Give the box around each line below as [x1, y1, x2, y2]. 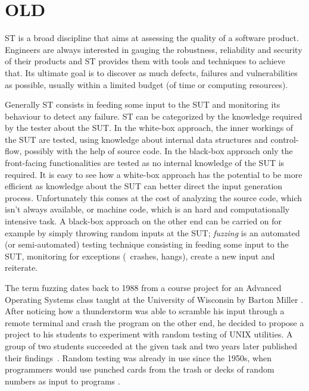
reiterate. [5, 261, 38, 274]
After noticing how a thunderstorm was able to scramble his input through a [5, 305, 285, 317]
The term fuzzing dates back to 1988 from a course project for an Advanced [5, 281, 282, 293]
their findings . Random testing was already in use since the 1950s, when [5, 351, 271, 364]
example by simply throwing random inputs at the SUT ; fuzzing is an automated [5, 226, 300, 239]
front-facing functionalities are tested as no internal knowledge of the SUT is [5, 157, 285, 169]
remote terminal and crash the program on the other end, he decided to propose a [5, 316, 304, 329]
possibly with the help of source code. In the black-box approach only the [24, 145, 293, 157]
